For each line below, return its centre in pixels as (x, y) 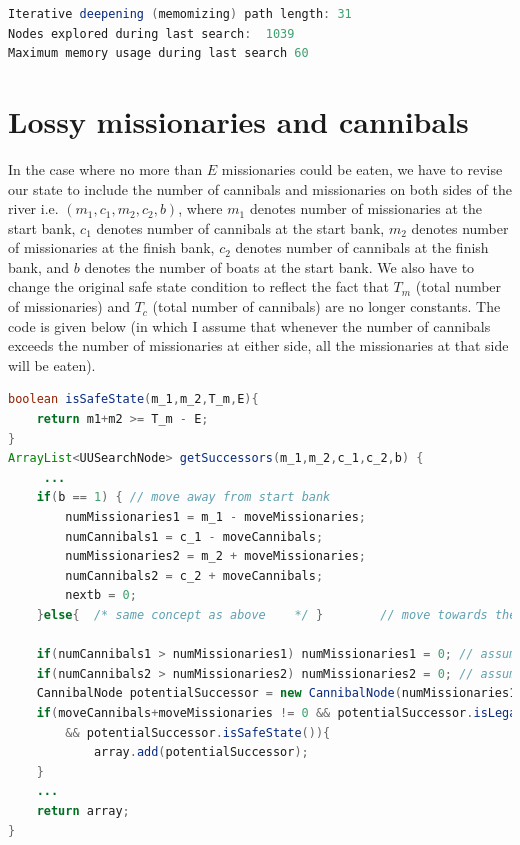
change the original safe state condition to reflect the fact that (198, 286)
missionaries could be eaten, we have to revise (362, 168)
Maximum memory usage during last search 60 (158, 53)
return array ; (83, 810)
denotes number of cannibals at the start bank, (240, 227)
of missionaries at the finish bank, (111, 247)
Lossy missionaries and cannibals (238, 120)
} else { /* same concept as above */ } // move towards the (276, 614)
